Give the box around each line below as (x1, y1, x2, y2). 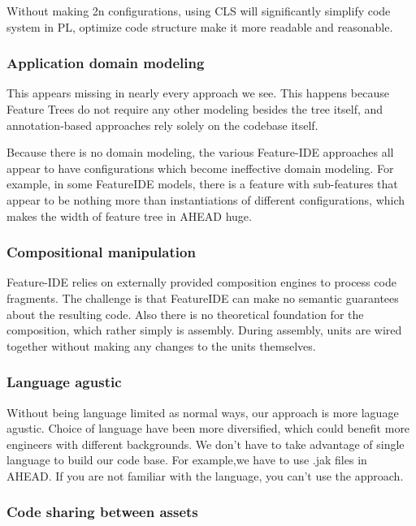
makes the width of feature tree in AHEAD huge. (6, 207, 252, 224)
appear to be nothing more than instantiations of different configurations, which (6, 191, 405, 208)
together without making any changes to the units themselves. (6, 337, 316, 354)
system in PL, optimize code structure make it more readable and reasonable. (6, 18, 393, 35)
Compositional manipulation (6, 242, 196, 262)
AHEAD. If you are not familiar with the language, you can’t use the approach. (6, 467, 404, 484)
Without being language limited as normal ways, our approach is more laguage (6, 403, 399, 420)
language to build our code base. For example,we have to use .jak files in (6, 451, 367, 468)
